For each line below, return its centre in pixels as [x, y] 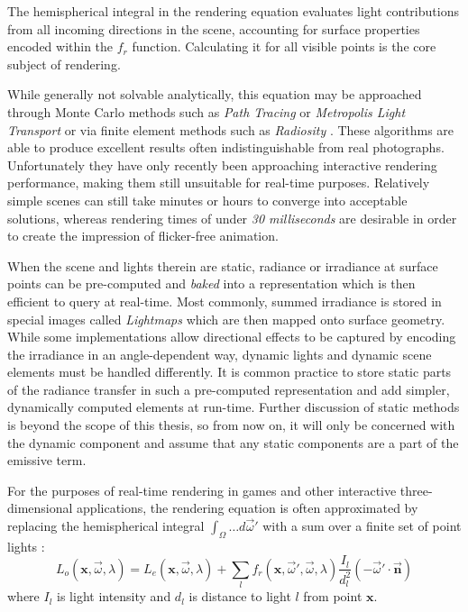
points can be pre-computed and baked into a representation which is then [211, 283]
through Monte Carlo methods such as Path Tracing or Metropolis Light [206, 111]
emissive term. [47, 460]
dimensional [40, 508]
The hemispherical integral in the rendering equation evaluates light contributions [233, 11]
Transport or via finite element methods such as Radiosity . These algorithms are [231, 129]
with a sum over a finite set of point [362, 526]
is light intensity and [114, 596]
